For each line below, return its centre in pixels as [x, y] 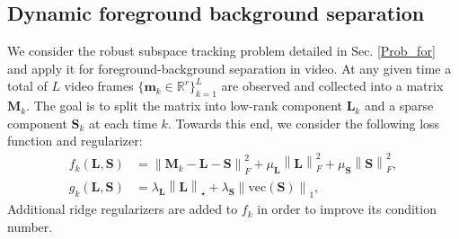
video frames [99, 86]
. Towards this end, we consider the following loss [304, 123]
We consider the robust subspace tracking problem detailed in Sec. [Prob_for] [221, 51]
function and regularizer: [75, 141]
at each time [123, 123]
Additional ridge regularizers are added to [123, 209]
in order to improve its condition [347, 209]
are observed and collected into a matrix [332, 86]
